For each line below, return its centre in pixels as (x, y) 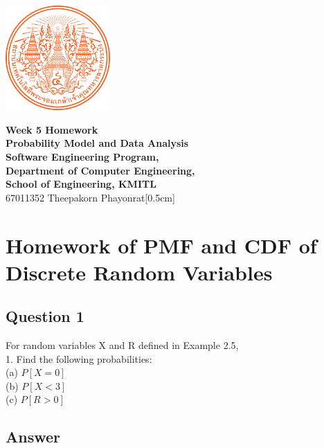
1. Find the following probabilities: (79, 358)
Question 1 (45, 316)
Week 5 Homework (52, 129)
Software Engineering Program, (82, 156)
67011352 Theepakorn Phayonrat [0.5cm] (90, 197)
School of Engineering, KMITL (81, 184)
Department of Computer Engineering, (100, 170)
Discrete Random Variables (139, 272)
